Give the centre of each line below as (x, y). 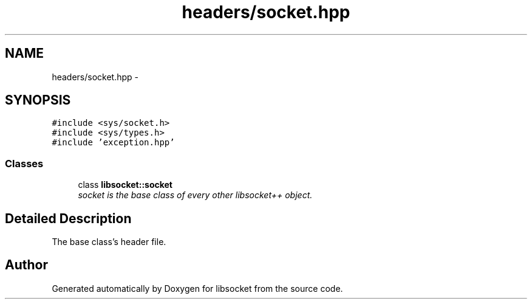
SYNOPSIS (38, 100)
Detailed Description (68, 218)
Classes (24, 163)
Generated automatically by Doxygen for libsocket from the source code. (197, 288)
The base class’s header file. (109, 242)
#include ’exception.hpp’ (113, 143)
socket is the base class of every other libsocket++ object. (195, 195)
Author (26, 265)
